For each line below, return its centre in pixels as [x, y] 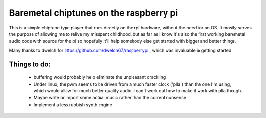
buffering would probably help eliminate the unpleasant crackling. [100, 77]
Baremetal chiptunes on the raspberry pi [94, 13]
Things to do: [30, 64]
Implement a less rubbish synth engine [73, 104]
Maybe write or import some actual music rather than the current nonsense [110, 98]
